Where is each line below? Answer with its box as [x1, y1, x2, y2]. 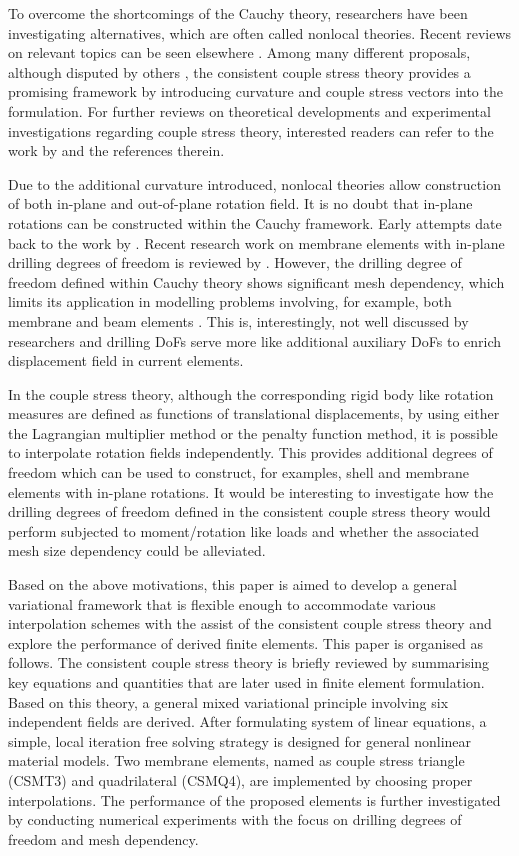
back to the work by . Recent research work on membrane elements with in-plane [8, 232, 505, 253]
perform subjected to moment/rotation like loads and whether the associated [8, 520, 480, 541]
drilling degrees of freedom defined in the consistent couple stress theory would [8, 501, 491, 522]
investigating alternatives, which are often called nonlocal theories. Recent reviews [8, 22, 512, 43]
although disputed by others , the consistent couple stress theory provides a [8, 61, 471, 82]
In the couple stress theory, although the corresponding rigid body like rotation [8, 383, 494, 404]
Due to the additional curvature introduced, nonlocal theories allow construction [8, 173, 501, 194]
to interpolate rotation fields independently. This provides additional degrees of [8, 442, 493, 463]
